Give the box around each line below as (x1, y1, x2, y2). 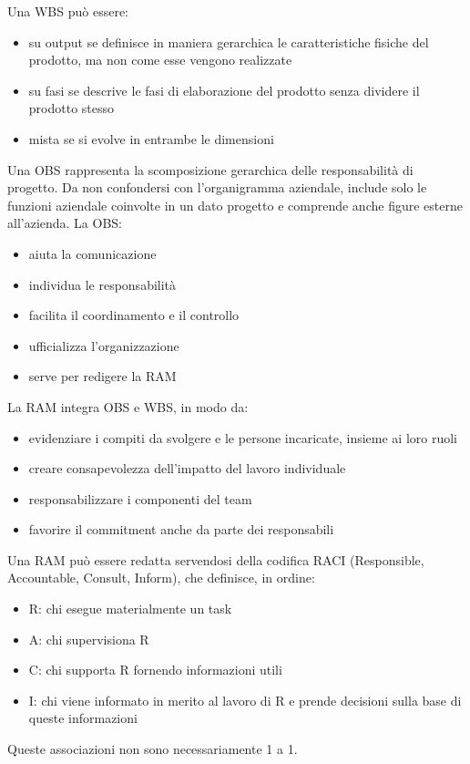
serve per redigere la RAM (28, 367, 177, 386)
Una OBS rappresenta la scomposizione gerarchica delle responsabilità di (7, 160, 414, 179)
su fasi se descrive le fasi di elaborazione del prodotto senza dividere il (28, 80, 420, 99)
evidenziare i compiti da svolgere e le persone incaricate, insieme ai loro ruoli (28, 428, 457, 447)
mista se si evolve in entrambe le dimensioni (28, 129, 274, 148)
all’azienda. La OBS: (7, 213, 123, 232)
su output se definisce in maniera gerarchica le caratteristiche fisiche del (28, 32, 429, 51)
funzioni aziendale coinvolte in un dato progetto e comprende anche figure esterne (7, 195, 463, 214)
